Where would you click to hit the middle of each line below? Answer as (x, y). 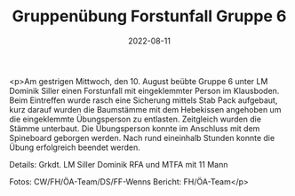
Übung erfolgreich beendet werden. (75, 147)
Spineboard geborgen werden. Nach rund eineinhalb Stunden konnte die (142, 137)
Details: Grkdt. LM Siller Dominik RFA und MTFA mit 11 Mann (119, 164)
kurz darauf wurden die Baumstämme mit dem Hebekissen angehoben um (145, 109)
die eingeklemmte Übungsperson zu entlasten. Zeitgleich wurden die (136, 119)
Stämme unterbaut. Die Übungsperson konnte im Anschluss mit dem (135, 128)
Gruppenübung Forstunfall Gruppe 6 (149, 16)
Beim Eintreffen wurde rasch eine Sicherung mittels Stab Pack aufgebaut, (144, 100)
